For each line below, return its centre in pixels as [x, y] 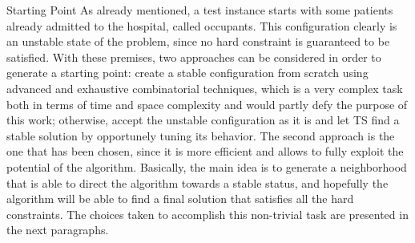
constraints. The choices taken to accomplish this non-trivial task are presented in [207, 214]
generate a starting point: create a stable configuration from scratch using [187, 73]
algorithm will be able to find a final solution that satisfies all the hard [180, 198]
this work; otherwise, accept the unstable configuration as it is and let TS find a [203, 120]
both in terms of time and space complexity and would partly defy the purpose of [207, 104]
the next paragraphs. [58, 230]
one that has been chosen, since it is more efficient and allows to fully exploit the [205, 151]
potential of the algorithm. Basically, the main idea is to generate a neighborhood [207, 166]
